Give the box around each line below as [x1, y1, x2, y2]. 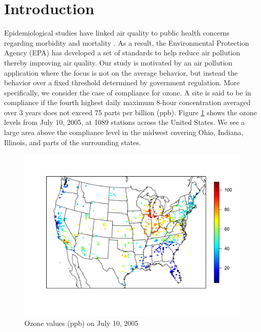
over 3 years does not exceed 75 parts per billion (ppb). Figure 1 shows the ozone [4, 107, 257, 117]
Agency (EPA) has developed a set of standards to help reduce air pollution [4, 47, 240, 58]
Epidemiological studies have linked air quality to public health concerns [4, 27, 230, 38]
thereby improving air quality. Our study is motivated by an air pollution [4, 57, 233, 68]
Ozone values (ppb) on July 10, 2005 [24, 317, 139, 328]
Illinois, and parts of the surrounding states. [4, 137, 141, 147]
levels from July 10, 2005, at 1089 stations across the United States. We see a [4, 117, 245, 127]
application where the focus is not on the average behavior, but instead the [4, 67, 238, 78]
